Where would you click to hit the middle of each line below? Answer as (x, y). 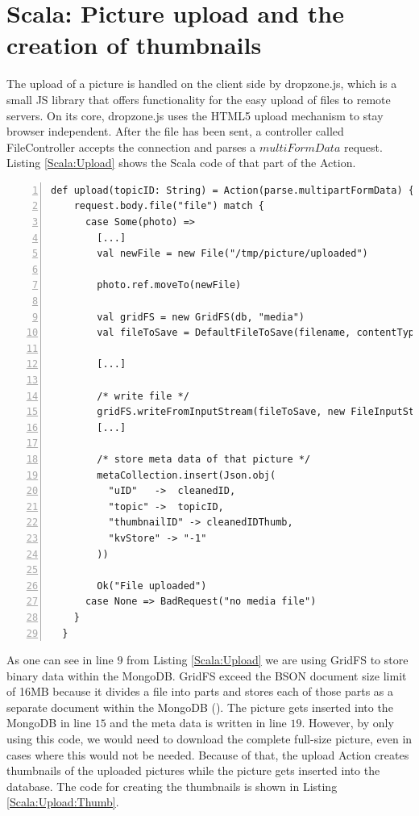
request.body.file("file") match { (169, 206)
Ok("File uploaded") (152, 586)
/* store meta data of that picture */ (204, 459)
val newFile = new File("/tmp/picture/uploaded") (232, 254)
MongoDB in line (49, 723)
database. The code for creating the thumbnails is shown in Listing (172, 786)
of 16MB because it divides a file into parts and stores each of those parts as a (200, 691)
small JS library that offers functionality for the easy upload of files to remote (199, 99)
